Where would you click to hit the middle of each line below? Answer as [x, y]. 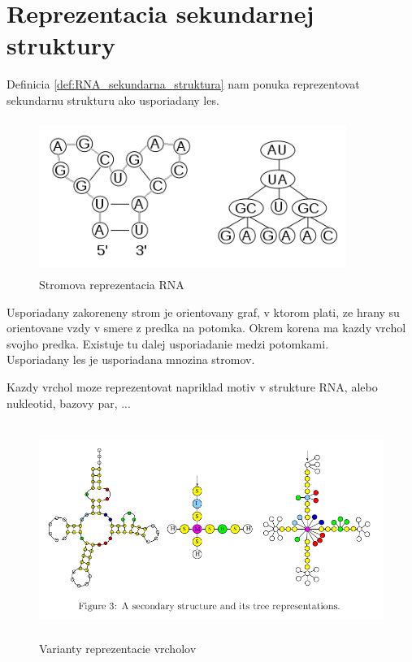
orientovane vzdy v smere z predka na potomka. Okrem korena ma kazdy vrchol [206, 328]
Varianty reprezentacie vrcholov [118, 649]
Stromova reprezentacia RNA [112, 285]
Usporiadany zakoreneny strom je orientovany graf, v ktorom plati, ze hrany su [203, 312]
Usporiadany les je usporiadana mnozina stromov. [131, 359]
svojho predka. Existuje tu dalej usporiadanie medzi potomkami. [168, 343]
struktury [61, 45]
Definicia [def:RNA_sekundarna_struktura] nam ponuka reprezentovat [183, 84]
